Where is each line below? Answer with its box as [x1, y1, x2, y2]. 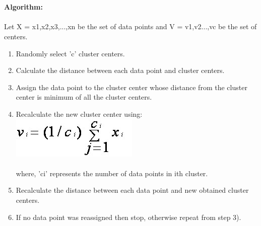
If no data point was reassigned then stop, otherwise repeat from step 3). [16, 211, 241, 222]
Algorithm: [4, 2, 43, 12]
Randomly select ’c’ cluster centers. [16, 48, 125, 58]
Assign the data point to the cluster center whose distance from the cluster [16, 82, 247, 92]
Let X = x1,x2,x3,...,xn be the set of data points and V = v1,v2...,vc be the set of [4, 21, 257, 32]
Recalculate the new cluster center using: [16, 108, 143, 119]
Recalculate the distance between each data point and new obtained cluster [16, 185, 249, 195]
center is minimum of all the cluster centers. [16, 92, 152, 102]
